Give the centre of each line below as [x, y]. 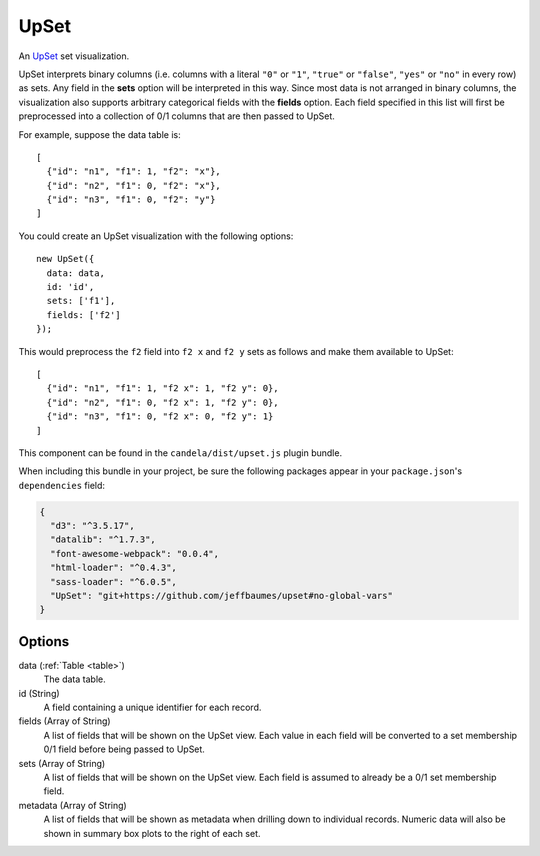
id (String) [39, 693]
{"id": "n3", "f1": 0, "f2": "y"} [131, 199]
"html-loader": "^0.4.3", [113, 568]
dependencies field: [61, 485]
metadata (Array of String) [72, 805]
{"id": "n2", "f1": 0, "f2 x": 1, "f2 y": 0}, [162, 402]
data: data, [75, 273]
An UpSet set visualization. [74, 56]
